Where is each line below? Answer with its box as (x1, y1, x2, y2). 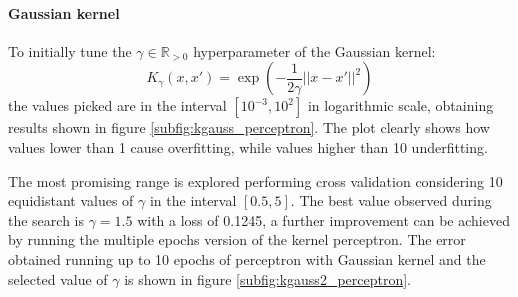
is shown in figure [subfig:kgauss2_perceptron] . (124, 268, 411, 289)
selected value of (8, 268, 108, 289)
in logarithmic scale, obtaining (307, 95, 494, 116)
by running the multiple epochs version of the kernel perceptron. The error (8, 229, 466, 250)
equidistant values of (8, 190, 134, 211)
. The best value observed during (290, 190, 492, 211)
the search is (8, 209, 85, 230)
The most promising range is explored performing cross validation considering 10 (8, 170, 503, 191)
